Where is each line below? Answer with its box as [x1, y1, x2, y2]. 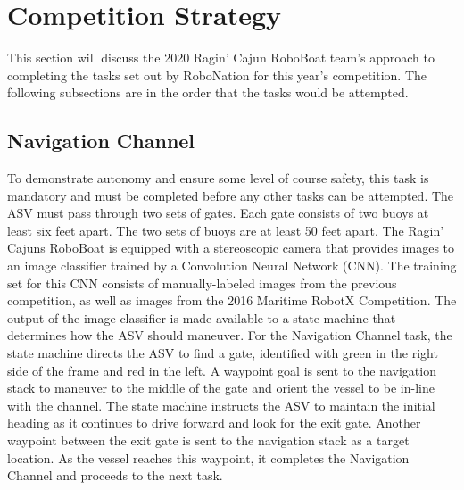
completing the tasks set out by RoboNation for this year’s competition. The [7, 65, 427, 84]
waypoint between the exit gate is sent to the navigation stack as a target [7, 431, 410, 450]
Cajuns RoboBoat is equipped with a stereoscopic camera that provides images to [7, 238, 455, 257]
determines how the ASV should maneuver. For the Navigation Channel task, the [7, 326, 452, 345]
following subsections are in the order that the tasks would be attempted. [7, 83, 409, 102]
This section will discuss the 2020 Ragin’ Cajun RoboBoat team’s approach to [7, 48, 435, 67]
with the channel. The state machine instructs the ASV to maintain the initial [7, 395, 435, 414]
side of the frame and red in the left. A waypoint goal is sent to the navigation [7, 361, 436, 379]
